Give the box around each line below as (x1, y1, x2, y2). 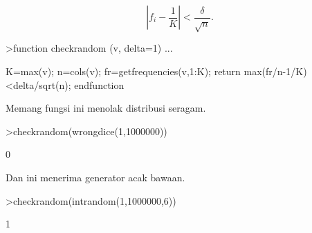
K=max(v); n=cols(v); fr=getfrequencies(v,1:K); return (6, 63, 241, 78)
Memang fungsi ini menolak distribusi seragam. (6, 101, 206, 115)
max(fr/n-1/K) (244, 63, 307, 78)
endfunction (74, 77, 125, 92)
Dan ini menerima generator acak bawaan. (6, 170, 185, 184)
